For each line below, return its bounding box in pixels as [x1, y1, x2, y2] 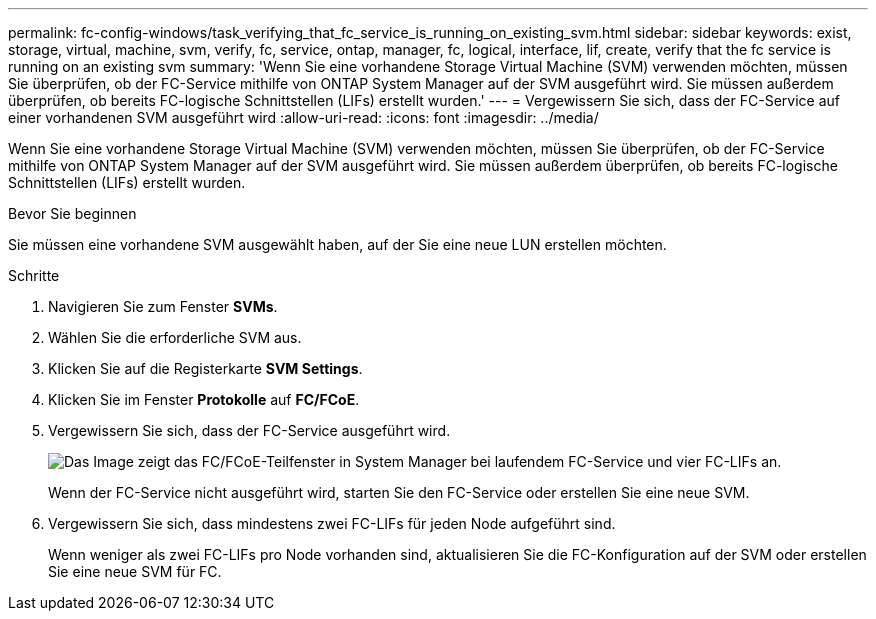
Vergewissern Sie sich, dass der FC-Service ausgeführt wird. [48, 422, 451, 439]
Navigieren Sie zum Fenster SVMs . [48, 298, 278, 315]
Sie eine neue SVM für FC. [48, 563, 222, 580]
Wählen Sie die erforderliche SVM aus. [48, 329, 302, 346]
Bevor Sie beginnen [8, 205, 137, 222]
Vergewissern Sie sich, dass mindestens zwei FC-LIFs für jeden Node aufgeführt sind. [48, 515, 616, 532]
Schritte [8, 267, 60, 284]
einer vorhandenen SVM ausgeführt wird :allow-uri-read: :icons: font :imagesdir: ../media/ [8, 109, 599, 126]
